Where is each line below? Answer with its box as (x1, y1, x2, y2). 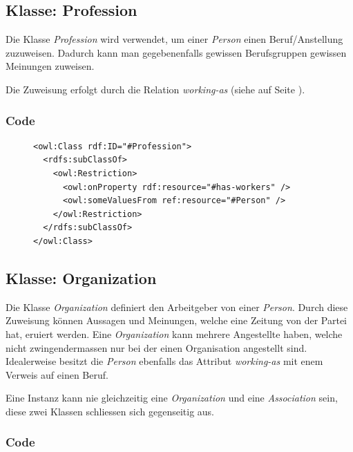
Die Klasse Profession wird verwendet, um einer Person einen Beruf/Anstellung (6, 32, 343, 46)
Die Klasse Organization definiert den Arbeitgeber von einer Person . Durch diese (6, 299, 348, 314)
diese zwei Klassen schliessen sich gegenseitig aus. (6, 404, 214, 418)
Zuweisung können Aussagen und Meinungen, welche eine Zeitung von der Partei (6, 313, 347, 328)
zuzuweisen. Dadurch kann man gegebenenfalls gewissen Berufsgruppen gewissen (6, 45, 347, 59)
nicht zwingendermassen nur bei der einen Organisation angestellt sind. (6, 340, 307, 355)
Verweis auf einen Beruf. (6, 367, 108, 382)
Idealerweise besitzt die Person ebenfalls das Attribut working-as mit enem (6, 354, 323, 368)
